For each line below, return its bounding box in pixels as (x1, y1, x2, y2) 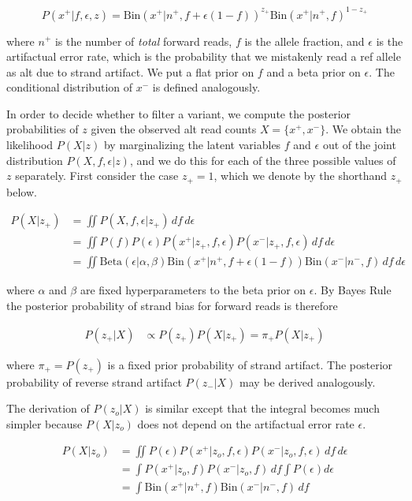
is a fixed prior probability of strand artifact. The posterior (107, 356, 393, 372)
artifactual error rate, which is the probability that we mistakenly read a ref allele (6, 48, 401, 65)
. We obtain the (325, 121, 401, 137)
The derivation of (6, 400, 90, 417)
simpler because (6, 415, 83, 432)
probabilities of (6, 121, 79, 137)
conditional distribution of (6, 79, 133, 95)
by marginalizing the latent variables (103, 136, 281, 153)
